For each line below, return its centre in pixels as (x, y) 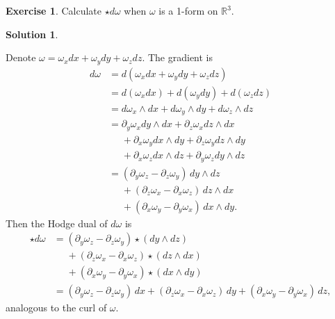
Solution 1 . (32, 34)
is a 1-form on (188, 10)
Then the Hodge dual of (57, 223)
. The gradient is (178, 57)
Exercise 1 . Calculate (54, 10)
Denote (21, 57)
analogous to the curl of (56, 308)
